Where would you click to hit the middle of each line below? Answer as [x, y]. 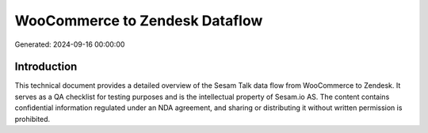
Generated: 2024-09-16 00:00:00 [70, 44]
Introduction [46, 67]
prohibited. [32, 119]
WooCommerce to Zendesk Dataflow [139, 21]
